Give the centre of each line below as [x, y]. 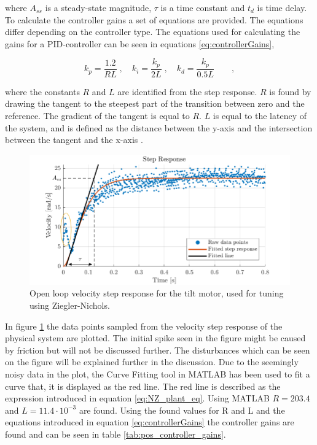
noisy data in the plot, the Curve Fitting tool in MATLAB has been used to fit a [158, 373]
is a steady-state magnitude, [98, 7]
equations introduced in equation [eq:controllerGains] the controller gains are [150, 422]
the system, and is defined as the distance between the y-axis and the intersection [159, 127]
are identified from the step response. [187, 91]
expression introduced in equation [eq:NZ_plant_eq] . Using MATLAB [137, 398]
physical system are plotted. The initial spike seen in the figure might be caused [155, 338]
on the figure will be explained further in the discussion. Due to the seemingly [152, 362]
